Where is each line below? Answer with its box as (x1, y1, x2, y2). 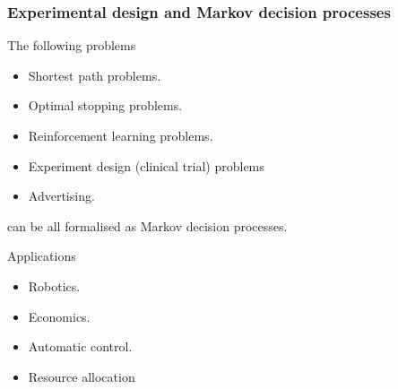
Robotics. (28, 276, 81, 295)
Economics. (28, 307, 91, 325)
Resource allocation (28, 367, 135, 385)
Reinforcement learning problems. (28, 126, 213, 144)
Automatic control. (28, 337, 133, 356)
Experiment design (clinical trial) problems (28, 156, 264, 175)
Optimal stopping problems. (28, 96, 183, 115)
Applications (7, 246, 76, 265)
